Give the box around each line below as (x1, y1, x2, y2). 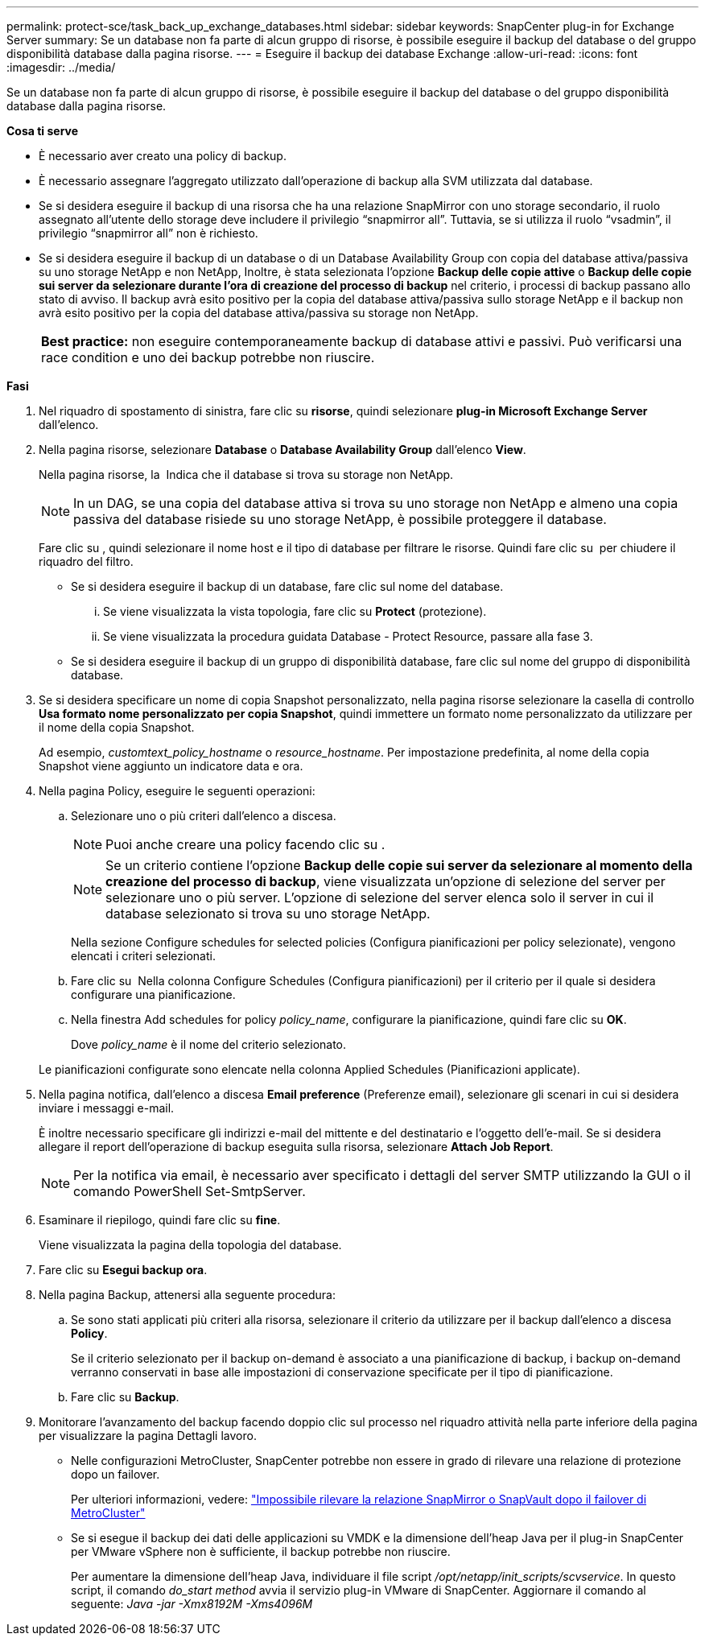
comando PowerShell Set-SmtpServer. (73, 1183, 306, 1199)
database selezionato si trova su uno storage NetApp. (105, 906, 431, 922)
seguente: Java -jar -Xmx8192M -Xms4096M (71, 1597, 313, 1611)
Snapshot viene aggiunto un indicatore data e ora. (39, 759, 303, 773)
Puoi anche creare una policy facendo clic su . (105, 836, 385, 852)
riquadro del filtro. (39, 555, 134, 568)
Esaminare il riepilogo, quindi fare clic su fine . (39, 1213, 281, 1227)
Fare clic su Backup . (71, 1390, 179, 1404)
